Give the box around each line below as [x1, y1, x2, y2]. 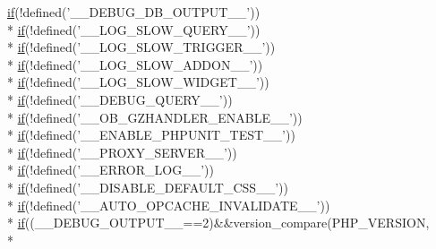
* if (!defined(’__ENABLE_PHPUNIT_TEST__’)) [7, 125, 295, 144]
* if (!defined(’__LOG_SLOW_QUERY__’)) [7, 20, 261, 39]
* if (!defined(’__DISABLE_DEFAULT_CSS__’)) [7, 177, 288, 196]
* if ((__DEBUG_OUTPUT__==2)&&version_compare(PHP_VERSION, [7, 213, 430, 232]
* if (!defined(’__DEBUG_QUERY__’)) [7, 90, 233, 108]
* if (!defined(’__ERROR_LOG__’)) [7, 160, 214, 179]
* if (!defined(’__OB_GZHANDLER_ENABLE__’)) [7, 107, 303, 126]
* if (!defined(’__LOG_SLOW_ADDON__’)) [7, 55, 263, 73]
